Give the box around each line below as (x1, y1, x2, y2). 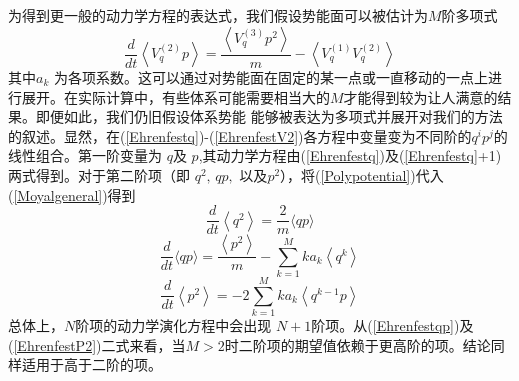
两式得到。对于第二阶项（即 (8, 165, 190, 185)
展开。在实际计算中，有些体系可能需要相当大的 (21, 86, 330, 107)
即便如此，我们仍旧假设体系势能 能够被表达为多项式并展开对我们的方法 (35, 106, 503, 127)
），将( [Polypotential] (280, 165, 411, 185)
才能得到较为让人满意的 (343, 86, 498, 107)
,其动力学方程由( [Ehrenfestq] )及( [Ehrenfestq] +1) (198, 145, 502, 166)
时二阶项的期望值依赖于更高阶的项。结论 (224, 334, 491, 355)
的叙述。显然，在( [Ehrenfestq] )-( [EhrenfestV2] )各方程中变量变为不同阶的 (8, 125, 472, 146)
